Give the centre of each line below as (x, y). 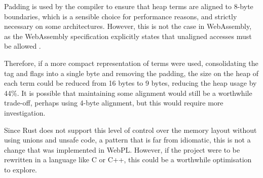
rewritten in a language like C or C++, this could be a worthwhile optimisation (128, 159)
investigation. (25, 112)
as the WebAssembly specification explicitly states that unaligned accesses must (128, 36)
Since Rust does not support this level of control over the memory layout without (130, 130)
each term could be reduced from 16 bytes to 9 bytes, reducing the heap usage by (130, 83)
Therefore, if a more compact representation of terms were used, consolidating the (131, 63)
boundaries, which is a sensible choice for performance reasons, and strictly (121, 16)
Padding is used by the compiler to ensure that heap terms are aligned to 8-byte (129, 6)
